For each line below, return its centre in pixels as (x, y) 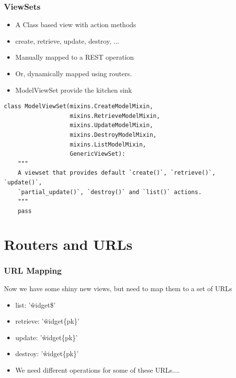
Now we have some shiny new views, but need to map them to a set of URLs (118, 288)
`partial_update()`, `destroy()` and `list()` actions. (110, 192)
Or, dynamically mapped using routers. (74, 73)
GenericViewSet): (98, 154)
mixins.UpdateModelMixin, (111, 125)
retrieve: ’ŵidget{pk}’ (47, 321)
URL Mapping (33, 270)
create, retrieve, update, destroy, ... (67, 41)
